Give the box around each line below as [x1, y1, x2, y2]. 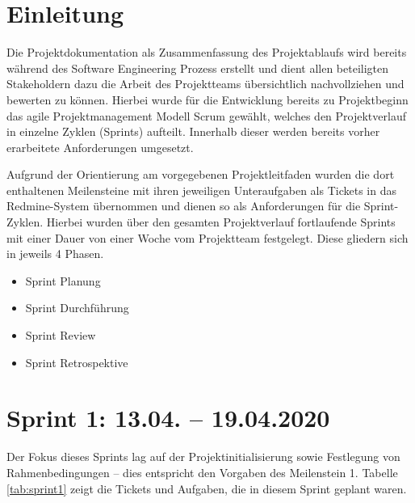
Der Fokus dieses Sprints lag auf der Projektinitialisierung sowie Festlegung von [6, 448, 400, 465]
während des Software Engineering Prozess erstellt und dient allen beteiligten [6, 59, 389, 76]
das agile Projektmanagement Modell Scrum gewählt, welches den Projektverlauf [6, 107, 406, 124]
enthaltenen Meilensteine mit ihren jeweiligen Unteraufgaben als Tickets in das [6, 181, 396, 198]
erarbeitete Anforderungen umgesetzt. [6, 138, 194, 155]
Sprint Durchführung [25, 299, 129, 316]
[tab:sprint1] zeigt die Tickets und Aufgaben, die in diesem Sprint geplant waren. [6, 480, 407, 497]
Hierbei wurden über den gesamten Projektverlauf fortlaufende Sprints [46, 213, 396, 230]
